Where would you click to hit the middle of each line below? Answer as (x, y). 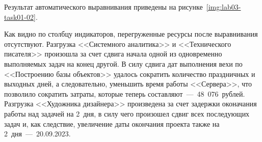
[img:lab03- (224, 7)
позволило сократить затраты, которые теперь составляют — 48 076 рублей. (125, 93)
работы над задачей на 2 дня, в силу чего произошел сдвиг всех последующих (127, 113)
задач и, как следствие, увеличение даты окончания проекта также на (112, 123)
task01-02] (20, 17)
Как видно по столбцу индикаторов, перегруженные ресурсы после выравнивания (131, 34)
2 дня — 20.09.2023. (37, 134)
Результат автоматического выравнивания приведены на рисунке (103, 7)
